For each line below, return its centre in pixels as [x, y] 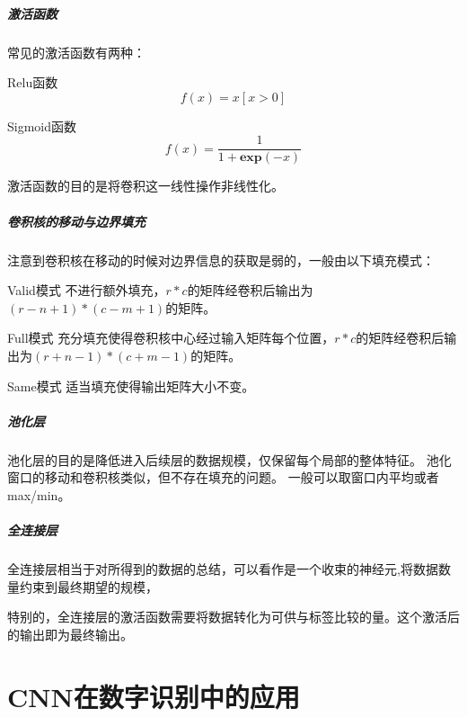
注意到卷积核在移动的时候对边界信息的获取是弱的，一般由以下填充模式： [221, 260]
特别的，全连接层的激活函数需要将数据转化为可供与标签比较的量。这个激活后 [233, 617]
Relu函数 [33, 82]
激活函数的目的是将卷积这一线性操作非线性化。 [145, 186]
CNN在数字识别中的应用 [154, 696]
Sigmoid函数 [42, 125]
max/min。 [39, 494]
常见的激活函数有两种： [76, 52]
